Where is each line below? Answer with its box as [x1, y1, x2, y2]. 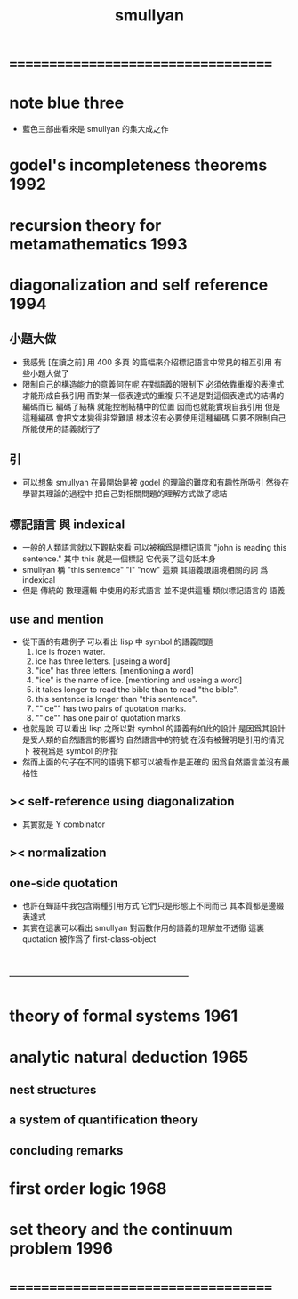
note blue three [9, 93, 125, 113]
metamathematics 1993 [9, 233, 189, 254]
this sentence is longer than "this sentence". [35, 693, 197, 704]
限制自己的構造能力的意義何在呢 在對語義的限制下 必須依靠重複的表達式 [21, 379, 285, 389]
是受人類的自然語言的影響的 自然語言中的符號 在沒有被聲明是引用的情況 [21, 734, 285, 745]
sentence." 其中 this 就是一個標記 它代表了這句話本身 [21, 553, 216, 564]
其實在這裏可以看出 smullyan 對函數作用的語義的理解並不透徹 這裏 [21, 922, 265, 933]
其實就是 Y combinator [21, 819, 106, 829]
